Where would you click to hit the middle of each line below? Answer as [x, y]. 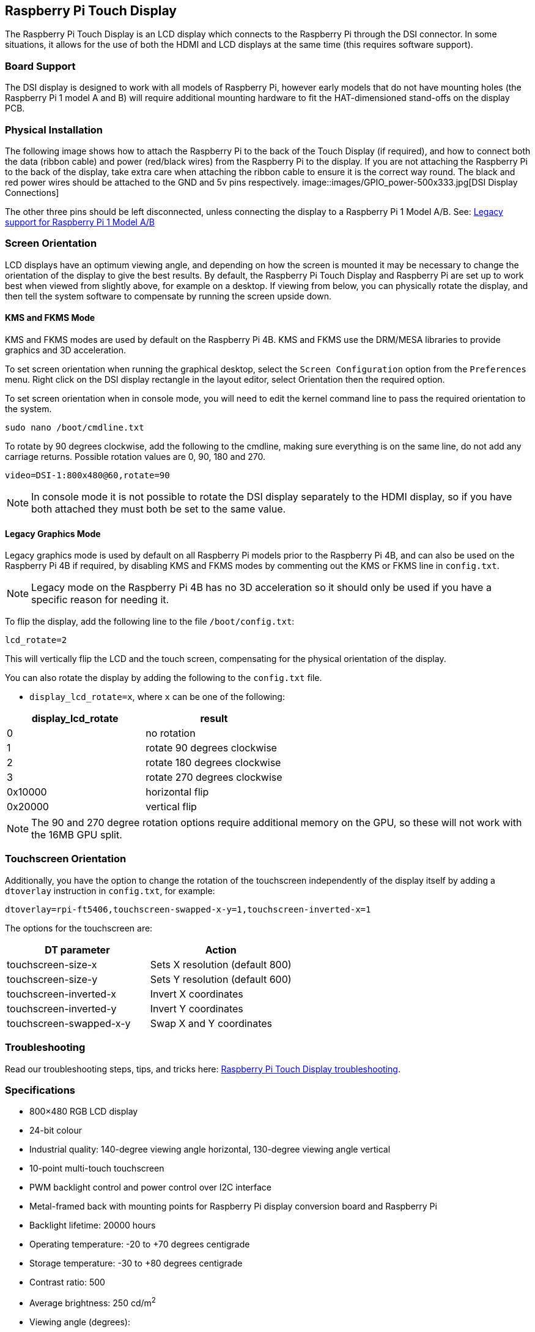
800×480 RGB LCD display [84, 1112]
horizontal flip [177, 792]
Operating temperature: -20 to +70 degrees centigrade [140, 1244]
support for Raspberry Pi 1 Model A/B [80, 222]
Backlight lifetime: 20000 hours [93, 1225]
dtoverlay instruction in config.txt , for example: [110, 890]
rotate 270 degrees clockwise [214, 777]
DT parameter [77, 950]
